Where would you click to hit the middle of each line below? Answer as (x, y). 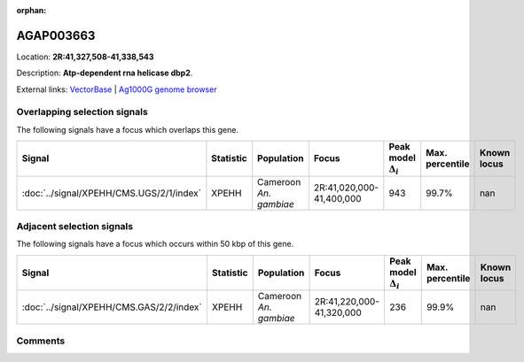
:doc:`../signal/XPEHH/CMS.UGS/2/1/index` (111, 193)
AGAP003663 (56, 35)
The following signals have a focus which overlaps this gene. (128, 129)
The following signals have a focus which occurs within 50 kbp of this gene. (155, 244)
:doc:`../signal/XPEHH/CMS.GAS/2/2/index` (112, 307)
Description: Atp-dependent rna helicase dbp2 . (105, 73)
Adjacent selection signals (74, 226)
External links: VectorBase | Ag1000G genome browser (117, 89)
